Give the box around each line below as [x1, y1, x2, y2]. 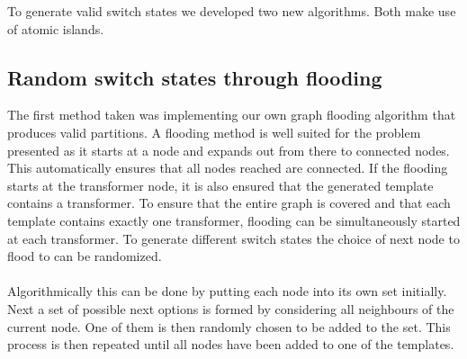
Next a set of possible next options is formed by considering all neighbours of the [7, 299, 454, 318]
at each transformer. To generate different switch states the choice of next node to [7, 229, 460, 247]
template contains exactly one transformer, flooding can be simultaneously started [7, 211, 461, 229]
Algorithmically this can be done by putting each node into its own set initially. [7, 282, 447, 301]
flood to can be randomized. [7, 247, 162, 265]
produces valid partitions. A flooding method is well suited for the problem [7, 122, 421, 141]
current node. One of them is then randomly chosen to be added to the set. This [7, 317, 451, 336]
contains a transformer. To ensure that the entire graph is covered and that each [7, 193, 451, 212]
